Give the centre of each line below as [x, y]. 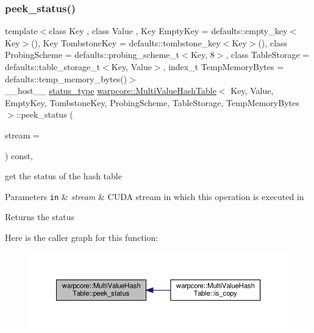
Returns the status [40, 217]
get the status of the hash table [63, 176]
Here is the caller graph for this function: [82, 237]
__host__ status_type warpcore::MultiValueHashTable [111, 91]
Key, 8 [202, 55]
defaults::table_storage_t [53, 66]
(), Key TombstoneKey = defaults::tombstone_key [126, 42]
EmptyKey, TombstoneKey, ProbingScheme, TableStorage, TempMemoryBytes [152, 102]
